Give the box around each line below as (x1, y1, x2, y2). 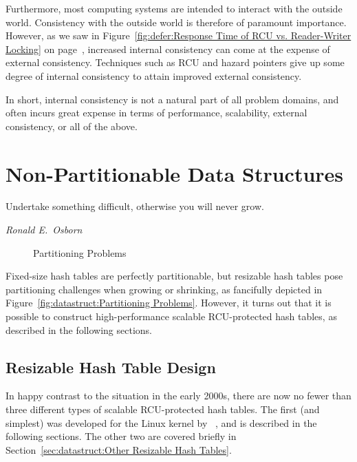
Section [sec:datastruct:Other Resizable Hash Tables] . (6, 442, 232, 456)
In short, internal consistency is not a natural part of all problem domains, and (6, 92, 339, 106)
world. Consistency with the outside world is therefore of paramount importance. (6, 14, 347, 29)
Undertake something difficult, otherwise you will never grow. (6, 199, 264, 213)
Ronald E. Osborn (6, 222, 83, 237)
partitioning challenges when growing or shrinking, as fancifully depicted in (6, 282, 323, 296)
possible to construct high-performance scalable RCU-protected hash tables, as (6, 309, 337, 324)
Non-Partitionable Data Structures (6, 159, 344, 187)
